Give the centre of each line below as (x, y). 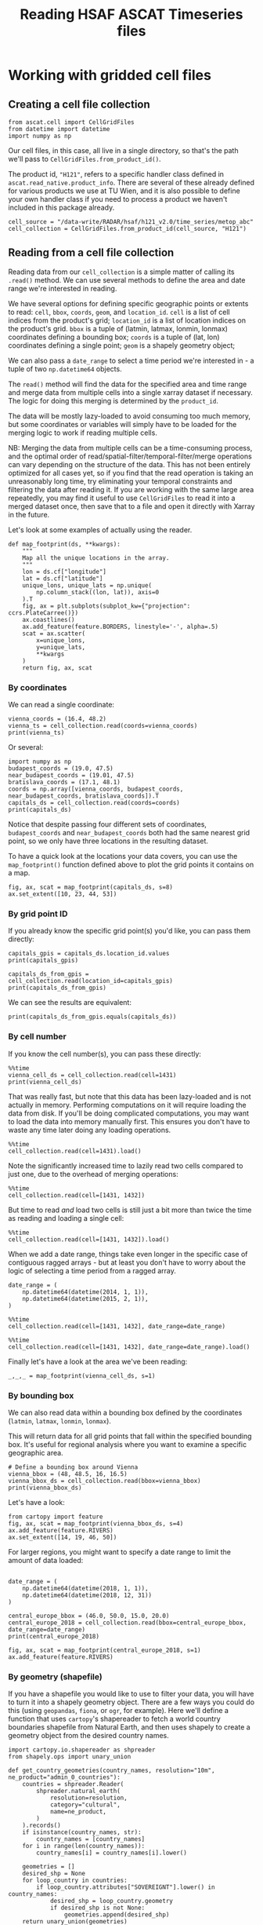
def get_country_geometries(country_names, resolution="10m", (112, 1771)
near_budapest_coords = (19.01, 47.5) (71, 776)
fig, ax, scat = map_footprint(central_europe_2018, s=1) (104, 1650)
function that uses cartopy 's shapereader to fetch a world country (114, 1719)
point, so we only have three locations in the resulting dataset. (108, 841)
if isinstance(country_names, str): (82, 1832)
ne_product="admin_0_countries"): (65, 1777)
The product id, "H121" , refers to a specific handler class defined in (116, 174)
